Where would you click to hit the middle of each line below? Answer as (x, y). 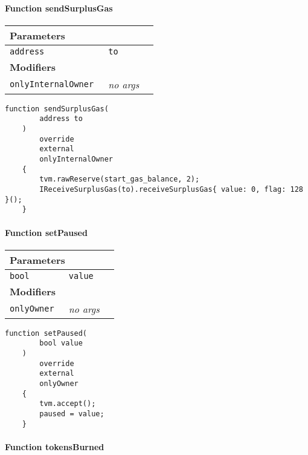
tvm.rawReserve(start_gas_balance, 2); (120, 179)
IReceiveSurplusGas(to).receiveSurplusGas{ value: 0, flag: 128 (171, 190)
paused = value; (72, 414)
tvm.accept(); (68, 404)
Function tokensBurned (55, 446)
